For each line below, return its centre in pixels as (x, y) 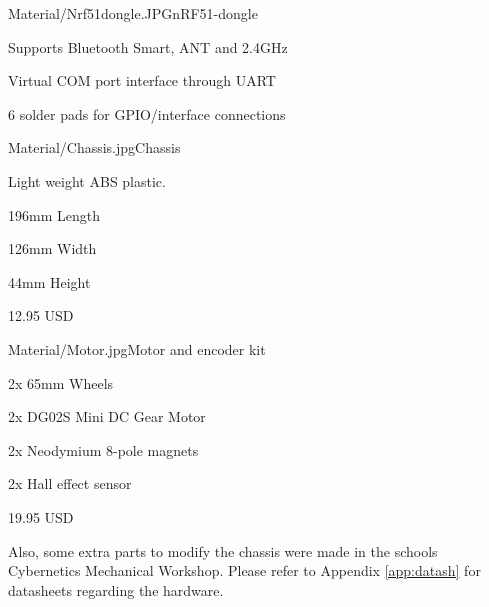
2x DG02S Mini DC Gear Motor (107, 416)
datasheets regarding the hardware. (116, 589)
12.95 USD (41, 315)
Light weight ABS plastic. (87, 180)
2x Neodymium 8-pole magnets (103, 449)
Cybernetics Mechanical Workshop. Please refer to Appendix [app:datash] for (244, 570)
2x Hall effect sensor (70, 483)
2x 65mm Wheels (61, 382)
